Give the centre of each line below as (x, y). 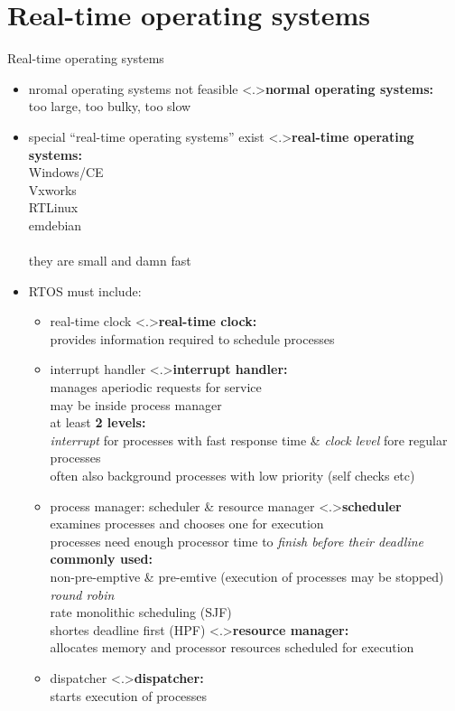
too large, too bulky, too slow (110, 106)
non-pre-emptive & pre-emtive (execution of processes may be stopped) (247, 576)
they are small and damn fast (110, 261)
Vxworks (52, 189)
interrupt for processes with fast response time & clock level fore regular (249, 440)
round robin (82, 594)
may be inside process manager (136, 404)
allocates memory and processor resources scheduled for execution (232, 647)
